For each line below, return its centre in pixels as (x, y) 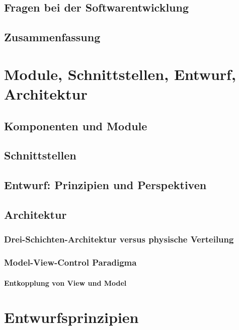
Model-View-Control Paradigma (70, 262)
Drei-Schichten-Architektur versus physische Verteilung (119, 239)
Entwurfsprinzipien (71, 317)
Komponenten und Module (76, 126)
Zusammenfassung (52, 37)
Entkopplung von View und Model (65, 282)
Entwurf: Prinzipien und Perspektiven (105, 185)
